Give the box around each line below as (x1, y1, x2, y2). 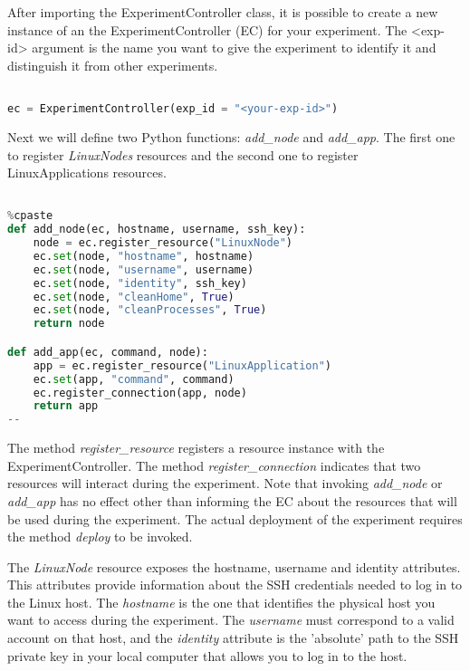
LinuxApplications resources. (7, 163, 167, 182)
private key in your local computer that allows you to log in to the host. (7, 646, 408, 665)
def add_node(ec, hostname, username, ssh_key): (7, 223, 306, 236)
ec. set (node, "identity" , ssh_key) (33, 276, 247, 290)
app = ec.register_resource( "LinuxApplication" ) (33, 359, 331, 372)
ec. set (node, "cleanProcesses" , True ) (33, 303, 267, 317)
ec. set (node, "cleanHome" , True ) (33, 290, 235, 303)
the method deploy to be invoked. (7, 527, 193, 546)
